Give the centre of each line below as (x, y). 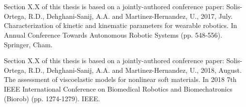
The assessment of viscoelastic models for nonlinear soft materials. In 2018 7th (120, 79)
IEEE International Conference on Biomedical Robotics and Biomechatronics (118, 88)
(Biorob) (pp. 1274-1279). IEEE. (52, 98)
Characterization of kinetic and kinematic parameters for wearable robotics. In (121, 25)
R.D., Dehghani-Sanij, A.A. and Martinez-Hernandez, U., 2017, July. (131, 16)
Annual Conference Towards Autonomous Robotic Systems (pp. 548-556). (113, 34)
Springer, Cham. (28, 44)
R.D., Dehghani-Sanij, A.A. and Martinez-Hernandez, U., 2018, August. (135, 70)
